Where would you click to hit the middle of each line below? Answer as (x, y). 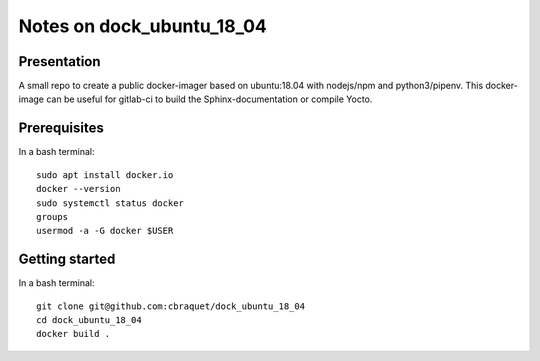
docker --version (78, 189)
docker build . (73, 334)
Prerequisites (61, 128)
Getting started (67, 259)
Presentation (59, 61)
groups (52, 216)
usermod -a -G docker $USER (105, 231)
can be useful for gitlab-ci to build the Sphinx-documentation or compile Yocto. (209, 99)
